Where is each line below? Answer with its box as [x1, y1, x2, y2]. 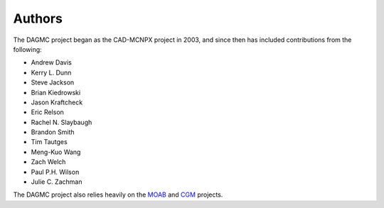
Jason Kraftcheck [31, 98, 83, 106]
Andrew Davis [31, 58, 73, 67]
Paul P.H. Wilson [31, 168, 80, 176]
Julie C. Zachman [31, 177, 82, 186]
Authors [13, 11, 63, 26]
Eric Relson [31, 108, 64, 116]
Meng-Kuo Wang [31, 148, 81, 156]
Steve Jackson [31, 78, 75, 87]
